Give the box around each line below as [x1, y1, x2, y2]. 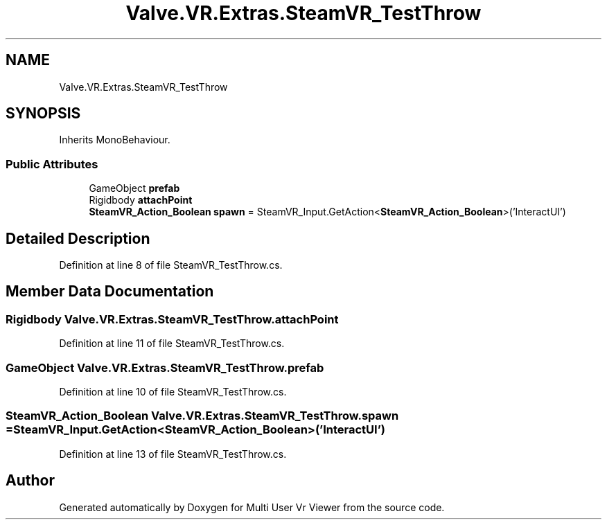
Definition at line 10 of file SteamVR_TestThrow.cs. [59, 386, 287, 398]
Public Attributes [6, 157, 98, 171]
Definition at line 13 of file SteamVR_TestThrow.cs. [59, 447, 287, 460]
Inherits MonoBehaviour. [59, 134, 170, 146]
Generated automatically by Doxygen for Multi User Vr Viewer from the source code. [59, 501, 445, 513]
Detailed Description [6, 229, 150, 247]
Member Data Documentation [6, 283, 214, 301]
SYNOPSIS [6, 105, 81, 123]
